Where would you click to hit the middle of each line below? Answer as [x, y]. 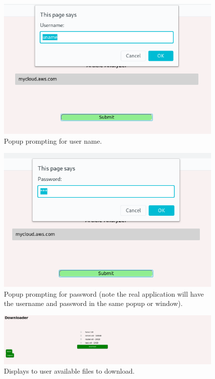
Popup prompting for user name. [53, 141]
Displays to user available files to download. [69, 371]
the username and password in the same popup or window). [93, 303]
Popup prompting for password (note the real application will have [104, 293]
